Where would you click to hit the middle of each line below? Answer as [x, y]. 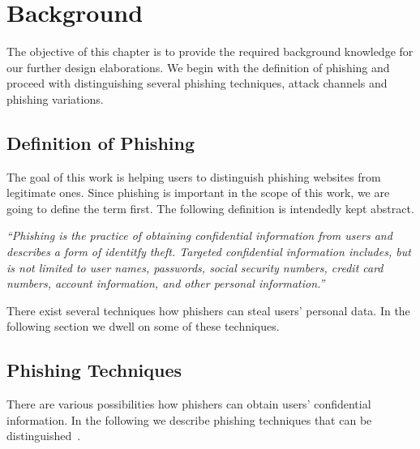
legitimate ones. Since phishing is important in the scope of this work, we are [198, 192]
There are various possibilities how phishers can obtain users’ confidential [189, 404]
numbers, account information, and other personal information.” [166, 283]
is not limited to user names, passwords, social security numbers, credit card [195, 267]
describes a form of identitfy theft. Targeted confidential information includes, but [209, 252]
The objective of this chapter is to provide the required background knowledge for [210, 51]
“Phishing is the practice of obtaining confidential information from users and [199, 235]
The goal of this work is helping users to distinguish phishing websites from [194, 176]
